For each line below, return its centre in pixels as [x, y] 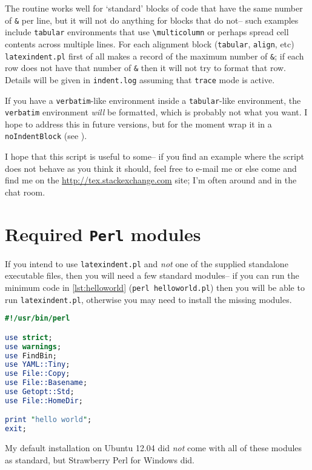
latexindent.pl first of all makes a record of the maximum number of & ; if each [154, 56]
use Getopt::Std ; [40, 392]
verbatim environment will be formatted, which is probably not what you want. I [156, 112]
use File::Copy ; [38, 374]
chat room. [25, 192]
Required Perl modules [103, 233]
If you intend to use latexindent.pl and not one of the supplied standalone [147, 263]
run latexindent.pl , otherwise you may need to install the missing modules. [148, 299]
